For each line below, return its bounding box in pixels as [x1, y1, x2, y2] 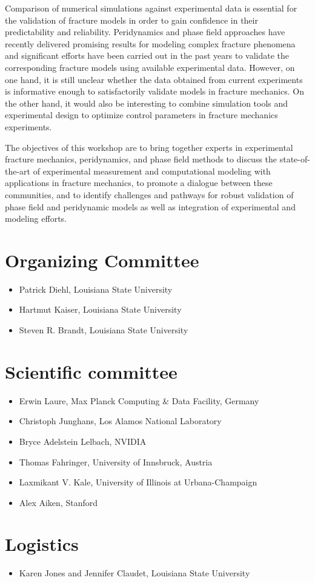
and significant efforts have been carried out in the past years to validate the [5, 49, 290, 62]
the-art [5, 164, 31, 177]
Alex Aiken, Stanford [19, 496, 98, 508]
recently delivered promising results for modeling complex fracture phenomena [5, 37, 296, 50]
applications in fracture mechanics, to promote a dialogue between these [5, 176, 273, 189]
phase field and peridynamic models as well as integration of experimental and [5, 200, 296, 213]
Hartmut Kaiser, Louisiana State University [19, 303, 182, 316]
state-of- [279, 153, 310, 165]
